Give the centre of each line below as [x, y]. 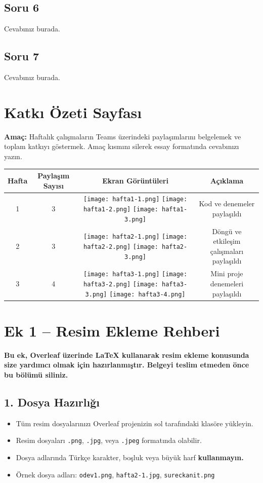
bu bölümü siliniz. [36, 375]
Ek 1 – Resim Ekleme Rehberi [112, 330]
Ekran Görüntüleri [135, 180]
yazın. [13, 156]
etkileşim [227, 241]
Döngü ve [227, 231]
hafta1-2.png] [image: [121, 210]
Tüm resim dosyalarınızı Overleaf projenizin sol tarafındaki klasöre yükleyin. [135, 423]
